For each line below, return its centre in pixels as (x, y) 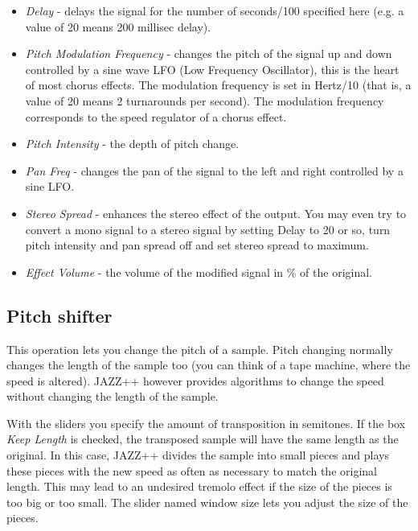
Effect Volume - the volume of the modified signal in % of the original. (199, 272)
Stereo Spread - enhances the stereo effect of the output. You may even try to (216, 213)
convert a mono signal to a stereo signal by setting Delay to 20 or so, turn (208, 229)
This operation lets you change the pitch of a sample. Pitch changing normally (200, 349)
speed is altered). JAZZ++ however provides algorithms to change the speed (195, 380)
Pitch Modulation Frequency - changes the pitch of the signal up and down (209, 54)
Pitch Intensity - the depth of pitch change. (132, 144)
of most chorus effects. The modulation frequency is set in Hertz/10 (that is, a (218, 85)
